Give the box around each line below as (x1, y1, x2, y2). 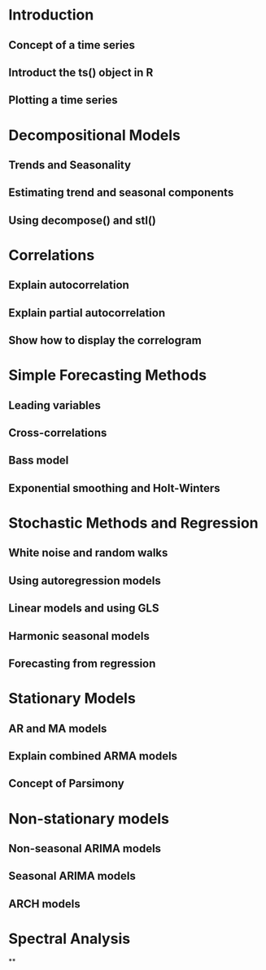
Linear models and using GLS (8, 602, 159, 615)
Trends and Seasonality (8, 158, 132, 172)
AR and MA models (8, 721, 107, 735)
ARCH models (8, 897, 81, 911)
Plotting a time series (8, 94, 118, 107)
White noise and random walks (8, 546, 168, 560)
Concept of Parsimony (8, 776, 124, 790)
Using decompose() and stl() (8, 213, 156, 227)
